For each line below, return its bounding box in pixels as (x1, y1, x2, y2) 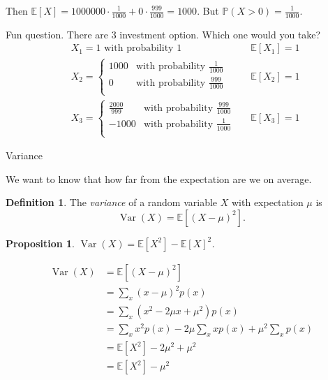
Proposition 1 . (6, 235, 75, 250)
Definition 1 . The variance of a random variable (6, 195, 218, 210)
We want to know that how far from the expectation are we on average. (6, 171, 312, 186)
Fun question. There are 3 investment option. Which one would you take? (6, 27, 321, 41)
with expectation (232, 195, 304, 210)
